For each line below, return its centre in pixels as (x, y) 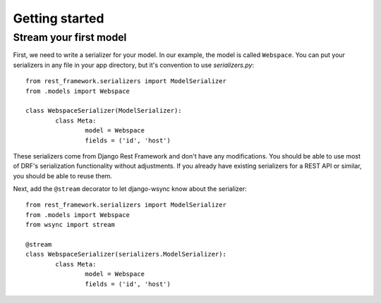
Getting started (59, 18)
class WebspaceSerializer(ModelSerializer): (104, 111)
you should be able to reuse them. (63, 175)
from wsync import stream (71, 225)
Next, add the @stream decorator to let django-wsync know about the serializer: (130, 189)
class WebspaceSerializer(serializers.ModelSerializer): (126, 254)
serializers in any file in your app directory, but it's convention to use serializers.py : (134, 65)
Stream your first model (70, 37)
